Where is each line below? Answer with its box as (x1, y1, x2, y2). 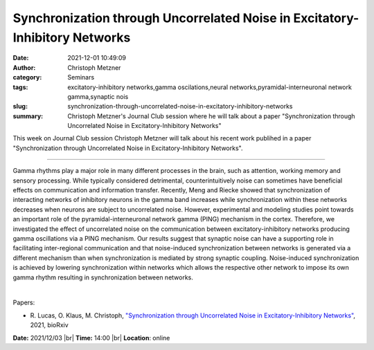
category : (12, 73, 42, 82)
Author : (12, 63, 36, 72)
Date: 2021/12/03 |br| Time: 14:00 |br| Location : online (12, 333, 170, 342)
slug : (12, 102, 28, 111)
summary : (12, 111, 44, 120)
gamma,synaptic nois (67, 92, 129, 100)
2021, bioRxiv (30, 321, 69, 329)
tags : (12, 83, 28, 91)
